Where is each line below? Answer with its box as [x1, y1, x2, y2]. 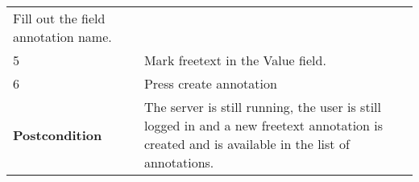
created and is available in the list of [143, 134, 350, 153]
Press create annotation [143, 74, 277, 93]
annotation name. [13, 27, 112, 46]
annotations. [143, 153, 214, 172]
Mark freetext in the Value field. [143, 51, 326, 69]
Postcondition [13, 125, 102, 144]
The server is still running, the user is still [143, 97, 381, 116]
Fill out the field [13, 9, 106, 27]
